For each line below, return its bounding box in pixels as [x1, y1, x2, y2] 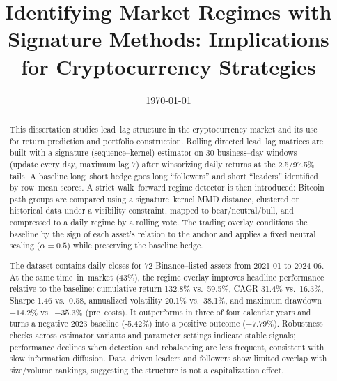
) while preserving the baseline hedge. [67, 239, 203, 251]
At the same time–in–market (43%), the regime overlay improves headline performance [9, 271, 324, 283]
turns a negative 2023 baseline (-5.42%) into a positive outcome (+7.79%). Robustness [9, 317, 323, 329]
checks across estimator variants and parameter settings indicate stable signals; [9, 329, 296, 341]
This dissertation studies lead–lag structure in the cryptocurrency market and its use [9, 123, 318, 135]
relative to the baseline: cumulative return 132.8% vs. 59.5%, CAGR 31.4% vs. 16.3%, [9, 283, 324, 294]
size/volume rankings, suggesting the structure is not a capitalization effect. [9, 364, 284, 375]
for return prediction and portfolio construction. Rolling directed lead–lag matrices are [9, 135, 323, 147]
